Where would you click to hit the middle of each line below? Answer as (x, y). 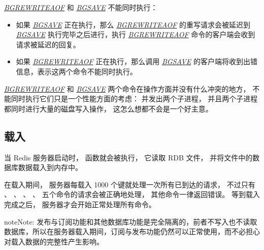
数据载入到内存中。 (50, 167)
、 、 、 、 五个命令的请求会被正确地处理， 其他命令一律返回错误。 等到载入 (132, 194)
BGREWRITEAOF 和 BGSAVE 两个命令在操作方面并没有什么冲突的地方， (127, 88)
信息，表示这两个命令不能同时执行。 (76, 71)
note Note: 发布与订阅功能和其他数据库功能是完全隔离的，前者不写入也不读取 (131, 221)
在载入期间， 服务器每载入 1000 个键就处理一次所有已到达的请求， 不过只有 (130, 184)
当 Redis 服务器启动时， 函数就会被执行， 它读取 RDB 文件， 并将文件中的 (128, 157)
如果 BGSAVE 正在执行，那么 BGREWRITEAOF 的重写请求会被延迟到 (133, 24)
